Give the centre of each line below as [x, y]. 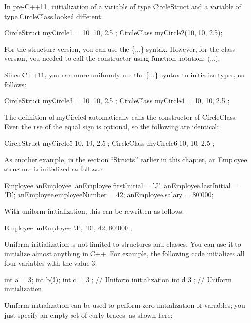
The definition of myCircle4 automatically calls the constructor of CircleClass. [121, 117]
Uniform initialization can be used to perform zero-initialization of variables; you [125, 305]
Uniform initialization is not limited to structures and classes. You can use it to [123, 244]
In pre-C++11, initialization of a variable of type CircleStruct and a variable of [123, 6]
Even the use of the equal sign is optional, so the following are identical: [112, 126]
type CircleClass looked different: [54, 16]
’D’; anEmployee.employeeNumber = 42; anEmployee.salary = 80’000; [109, 195]
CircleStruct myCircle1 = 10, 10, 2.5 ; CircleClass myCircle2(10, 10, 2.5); [114, 32]
